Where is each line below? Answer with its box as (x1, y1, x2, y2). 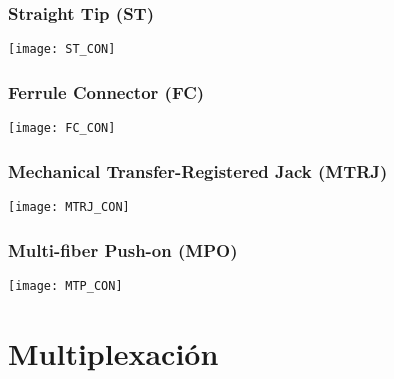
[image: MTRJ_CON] (8, 199, 130, 214)
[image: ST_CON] (8, 42, 116, 57)
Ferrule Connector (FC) (8, 79, 205, 104)
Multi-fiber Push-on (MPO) (8, 237, 238, 262)
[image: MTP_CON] (8, 278, 123, 293)
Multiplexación (8, 332, 219, 373)
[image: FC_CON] (8, 121, 116, 136)
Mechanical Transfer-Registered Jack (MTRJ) (8, 158, 388, 183)
